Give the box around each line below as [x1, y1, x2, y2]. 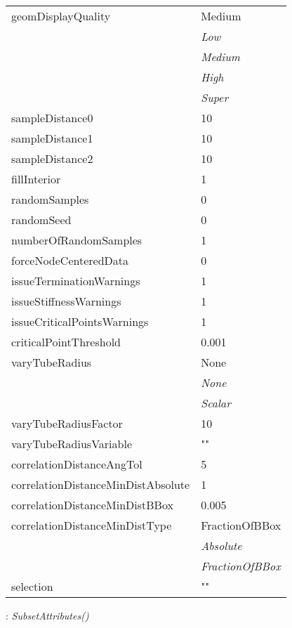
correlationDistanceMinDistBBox [11, 497, 173, 513]
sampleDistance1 [11, 130, 93, 146]
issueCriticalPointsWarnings [11, 313, 149, 329]
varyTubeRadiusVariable [11, 436, 133, 452]
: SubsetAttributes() [6, 608, 89, 622]
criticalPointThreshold [11, 334, 121, 350]
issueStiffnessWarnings [11, 293, 121, 309]
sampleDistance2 [11, 150, 93, 166]
